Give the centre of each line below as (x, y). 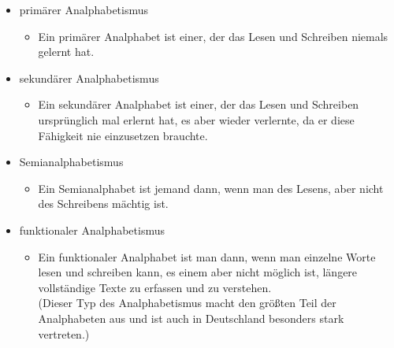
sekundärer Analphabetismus (89, 78)
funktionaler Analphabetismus (92, 230)
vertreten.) (64, 333)
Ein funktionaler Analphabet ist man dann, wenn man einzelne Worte (207, 256)
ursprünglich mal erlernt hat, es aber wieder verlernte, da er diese (196, 119)
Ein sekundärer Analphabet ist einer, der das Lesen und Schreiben (199, 104)
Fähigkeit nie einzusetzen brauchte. (123, 135)
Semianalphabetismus (71, 162)
